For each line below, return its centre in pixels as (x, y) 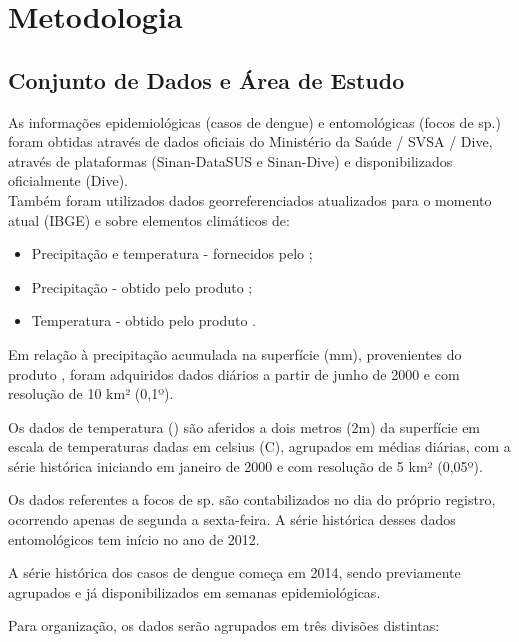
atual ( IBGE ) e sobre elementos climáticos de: (149, 219)
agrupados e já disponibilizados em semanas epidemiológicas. (194, 591)
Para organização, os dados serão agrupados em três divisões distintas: (224, 625)
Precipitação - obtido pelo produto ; (142, 286)
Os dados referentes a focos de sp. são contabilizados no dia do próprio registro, (252, 499)
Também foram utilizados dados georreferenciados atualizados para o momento (250, 199)
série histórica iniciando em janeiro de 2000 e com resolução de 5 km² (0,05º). (245, 465)
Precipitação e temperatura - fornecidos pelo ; (172, 253)
